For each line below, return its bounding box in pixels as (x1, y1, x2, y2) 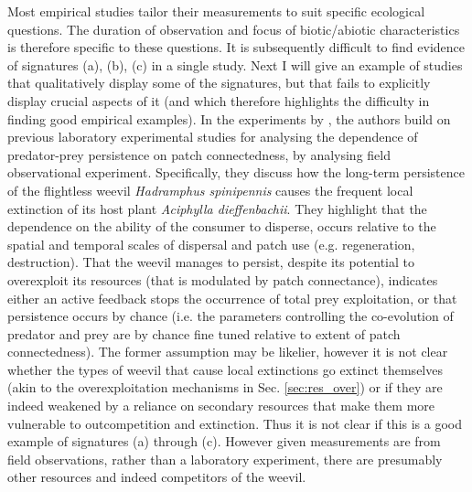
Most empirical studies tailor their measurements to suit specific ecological (7, 2, 425, 20)
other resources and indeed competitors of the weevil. (7, 467, 306, 487)
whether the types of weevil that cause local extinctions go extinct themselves (7, 359, 443, 379)
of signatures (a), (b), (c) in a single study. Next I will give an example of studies (7, 55, 463, 74)
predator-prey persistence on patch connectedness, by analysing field (7, 144, 391, 164)
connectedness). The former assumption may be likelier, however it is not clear (7, 342, 448, 361)
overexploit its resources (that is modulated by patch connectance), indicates (7, 270, 438, 289)
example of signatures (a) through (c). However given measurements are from (7, 432, 441, 451)
